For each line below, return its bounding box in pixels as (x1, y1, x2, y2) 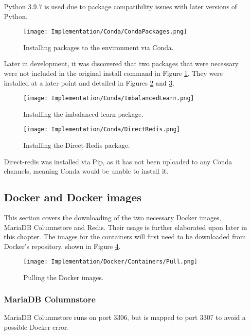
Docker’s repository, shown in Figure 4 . (4, 241, 121, 251)
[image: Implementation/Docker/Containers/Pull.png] (23, 258, 197, 265)
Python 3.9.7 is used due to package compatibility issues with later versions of (4, 1, 237, 11)
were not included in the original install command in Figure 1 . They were (4, 68, 223, 78)
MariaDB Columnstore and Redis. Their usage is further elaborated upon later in (4, 222, 247, 232)
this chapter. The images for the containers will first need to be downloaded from (4, 231, 246, 242)
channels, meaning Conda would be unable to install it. (4, 166, 169, 176)
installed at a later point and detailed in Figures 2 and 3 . (4, 77, 175, 88)
